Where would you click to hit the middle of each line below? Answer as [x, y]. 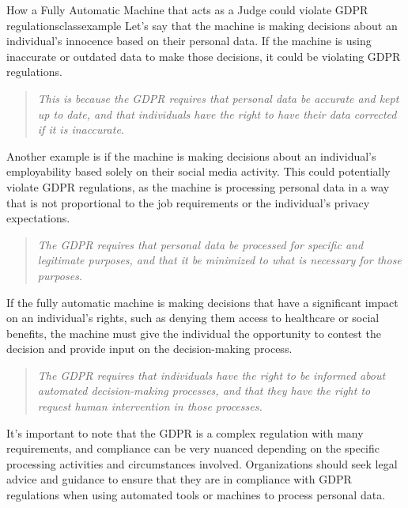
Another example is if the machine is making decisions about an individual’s [191, 155]
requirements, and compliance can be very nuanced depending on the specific [193, 448]
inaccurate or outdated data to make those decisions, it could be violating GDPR [204, 56]
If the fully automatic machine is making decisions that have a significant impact [202, 302]
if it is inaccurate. [81, 129]
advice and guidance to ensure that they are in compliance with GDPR [179, 479]
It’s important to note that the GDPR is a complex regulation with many [185, 432]
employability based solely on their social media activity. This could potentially [198, 171]
